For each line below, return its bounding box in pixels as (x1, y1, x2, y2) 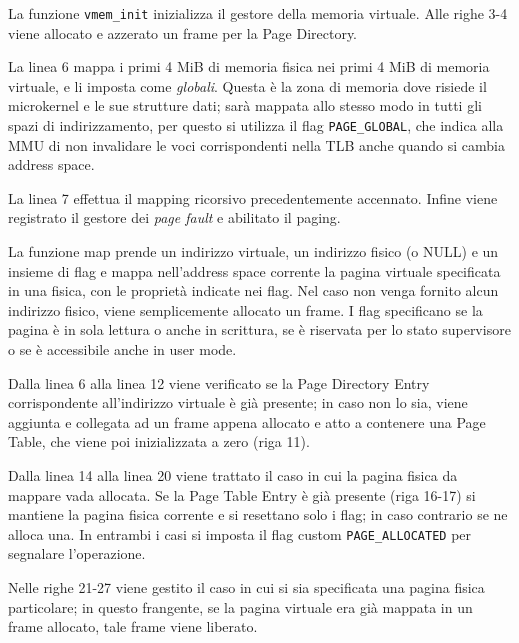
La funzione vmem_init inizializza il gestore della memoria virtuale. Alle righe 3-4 (8, 3, 508, 23)
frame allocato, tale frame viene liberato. (8, 616, 258, 637)
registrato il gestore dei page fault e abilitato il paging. (8, 207, 341, 228)
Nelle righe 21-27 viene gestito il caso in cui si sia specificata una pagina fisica (8, 577, 485, 598)
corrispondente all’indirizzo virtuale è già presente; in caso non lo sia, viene (8, 392, 468, 413)
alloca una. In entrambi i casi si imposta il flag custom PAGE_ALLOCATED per (8, 523, 472, 544)
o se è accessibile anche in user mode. (8, 339, 237, 360)
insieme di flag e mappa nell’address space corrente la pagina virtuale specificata (8, 260, 501, 281)
